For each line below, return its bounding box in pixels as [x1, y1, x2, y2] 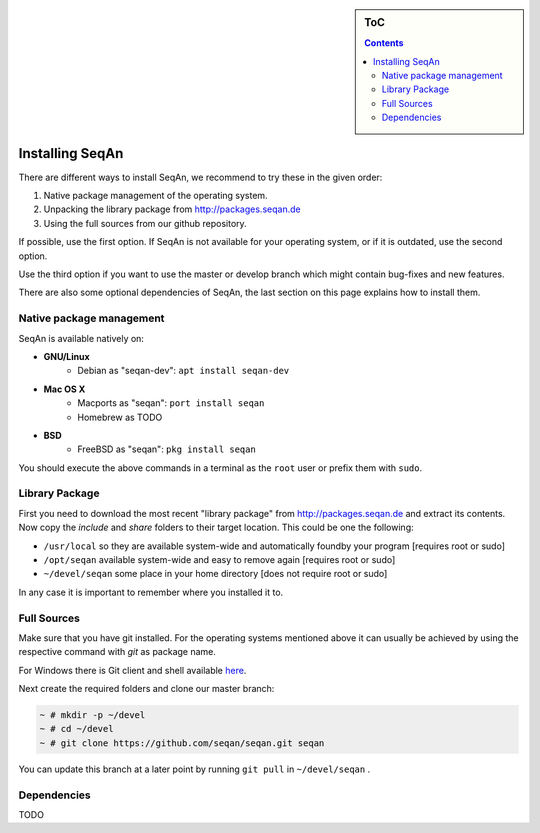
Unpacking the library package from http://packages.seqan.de [43, 203, 301, 215]
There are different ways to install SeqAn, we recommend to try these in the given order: [18, 171, 383, 183]
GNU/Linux [43, 350, 90, 362]
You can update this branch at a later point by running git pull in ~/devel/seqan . [18, 763, 371, 775]
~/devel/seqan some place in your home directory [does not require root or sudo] [43, 568, 388, 580]
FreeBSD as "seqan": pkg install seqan [77, 443, 257, 455]
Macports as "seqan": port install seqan [77, 397, 265, 409]
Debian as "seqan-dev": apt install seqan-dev [77, 365, 290, 377]
